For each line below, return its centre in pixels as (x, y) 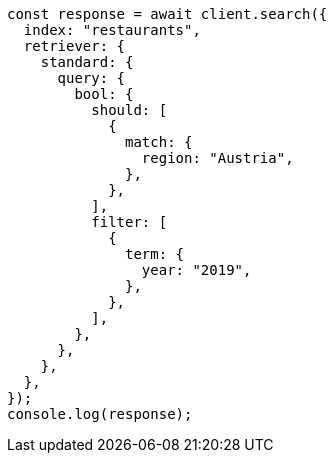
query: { (91, 78)
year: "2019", (196, 270)
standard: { (87, 62)
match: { (159, 142)
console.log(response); (100, 414)
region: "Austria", (217, 158)
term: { (155, 254)
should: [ (129, 110)
